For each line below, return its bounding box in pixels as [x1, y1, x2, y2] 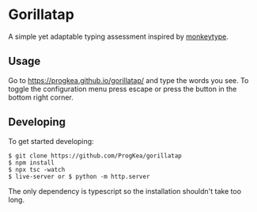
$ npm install [8, 158, 55, 167]
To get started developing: [8, 136, 94, 146]
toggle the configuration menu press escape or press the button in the [8, 84, 237, 93]
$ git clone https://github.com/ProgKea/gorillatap [8, 152, 182, 160]
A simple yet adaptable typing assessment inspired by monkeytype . [8, 32, 229, 41]
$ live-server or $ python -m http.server [8, 172, 150, 180]
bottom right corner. [8, 93, 74, 102]
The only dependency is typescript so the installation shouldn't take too [8, 186, 242, 195]
